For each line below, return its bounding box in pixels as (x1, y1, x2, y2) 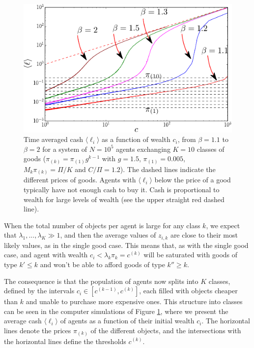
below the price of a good (154, 174, 231, 185)
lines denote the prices (4, 325, 71, 335)
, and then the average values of (60, 230, 156, 240)
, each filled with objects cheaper (139, 285, 238, 296)
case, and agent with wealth (4, 249, 88, 260)
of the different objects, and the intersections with (90, 325, 241, 335)
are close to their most (170, 230, 238, 240)
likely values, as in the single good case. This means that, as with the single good (4, 240, 249, 250)
